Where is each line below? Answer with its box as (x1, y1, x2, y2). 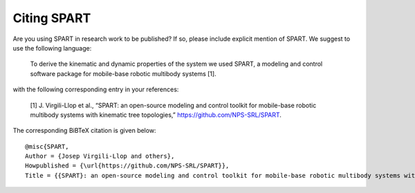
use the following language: (12, 44, 92, 52)
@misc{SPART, (25, 143, 69, 150)
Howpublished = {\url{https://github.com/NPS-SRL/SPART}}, (25, 162, 230, 169)
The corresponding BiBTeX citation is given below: (12, 127, 156, 135)
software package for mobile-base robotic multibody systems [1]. (30, 69, 217, 77)
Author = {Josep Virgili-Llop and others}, (25, 152, 175, 160)
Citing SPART (12, 10, 91, 26)
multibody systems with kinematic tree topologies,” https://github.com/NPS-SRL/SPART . (30, 111, 282, 119)
